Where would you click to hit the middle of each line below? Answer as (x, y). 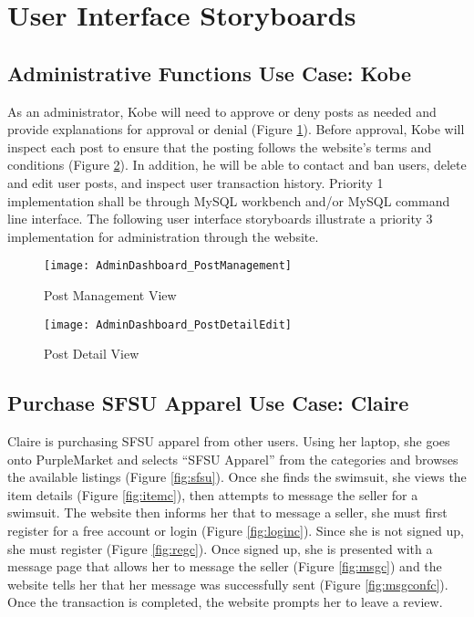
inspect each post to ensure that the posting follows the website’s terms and (220, 146)
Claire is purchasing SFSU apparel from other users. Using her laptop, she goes (229, 441)
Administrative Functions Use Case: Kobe (209, 73)
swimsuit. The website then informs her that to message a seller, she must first (227, 512)
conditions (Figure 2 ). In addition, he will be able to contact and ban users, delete (237, 165)
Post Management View (110, 294)
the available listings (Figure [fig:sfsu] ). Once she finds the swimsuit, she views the (237, 477)
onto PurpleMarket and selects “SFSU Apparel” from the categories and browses (233, 459)
